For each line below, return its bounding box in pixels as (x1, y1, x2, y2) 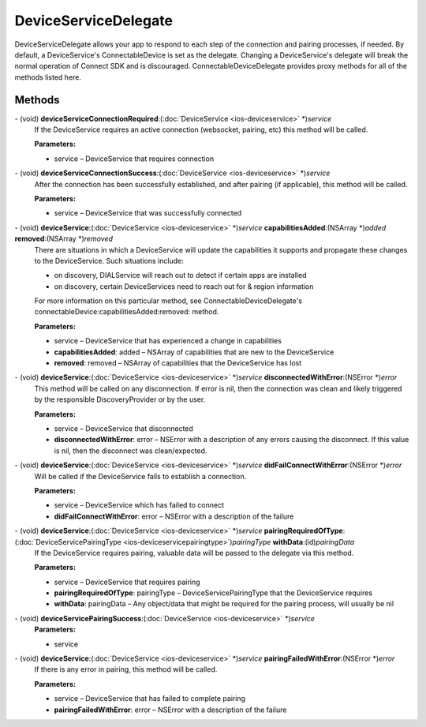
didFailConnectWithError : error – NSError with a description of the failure (54, 512, 294, 521)
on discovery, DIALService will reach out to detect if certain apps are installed (54, 271, 307, 280)
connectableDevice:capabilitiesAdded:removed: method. (34, 307, 219, 317)
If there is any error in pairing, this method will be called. (34, 665, 218, 674)
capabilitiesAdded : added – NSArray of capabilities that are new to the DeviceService (54, 347, 334, 357)
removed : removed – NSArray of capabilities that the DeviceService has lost (54, 358, 302, 368)
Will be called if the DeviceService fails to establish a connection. (34, 471, 247, 481)
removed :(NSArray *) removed (14, 234, 114, 244)
